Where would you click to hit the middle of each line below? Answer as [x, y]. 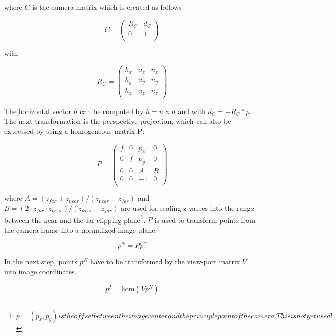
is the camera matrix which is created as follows [107, 7]
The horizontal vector [38, 111]
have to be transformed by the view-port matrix [165, 261]
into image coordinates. [40, 272]
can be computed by [112, 111]
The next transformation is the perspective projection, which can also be [118, 121]
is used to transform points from [205, 220]
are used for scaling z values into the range [187, 207]
